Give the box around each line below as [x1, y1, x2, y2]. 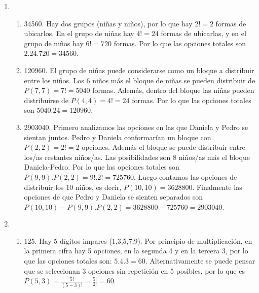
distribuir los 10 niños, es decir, [24, 181, 122, 192]
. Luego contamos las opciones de [133, 171, 237, 182]
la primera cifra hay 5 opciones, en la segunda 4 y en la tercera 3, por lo [24, 245, 248, 256]
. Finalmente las [192, 181, 242, 192]
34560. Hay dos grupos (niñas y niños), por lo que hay [24, 18, 193, 28]
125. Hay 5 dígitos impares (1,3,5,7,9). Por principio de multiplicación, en [24, 235, 252, 246]
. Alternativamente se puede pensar [145, 255, 255, 266]
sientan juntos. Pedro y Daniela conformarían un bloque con [24, 132, 211, 142]
